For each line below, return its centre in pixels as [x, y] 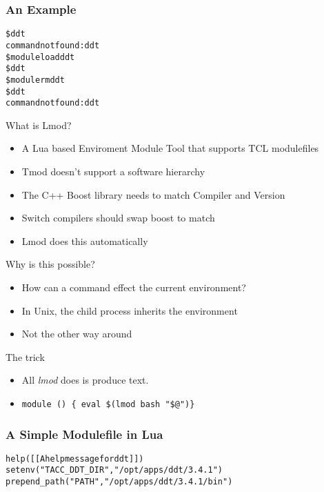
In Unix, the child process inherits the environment [130, 310]
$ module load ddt [40, 57]
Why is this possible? [50, 264]
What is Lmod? [39, 125]
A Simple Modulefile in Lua [84, 434]
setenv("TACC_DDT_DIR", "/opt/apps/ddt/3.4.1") [114, 470]
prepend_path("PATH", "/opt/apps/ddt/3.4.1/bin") [119, 482]
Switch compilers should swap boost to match [118, 218]
